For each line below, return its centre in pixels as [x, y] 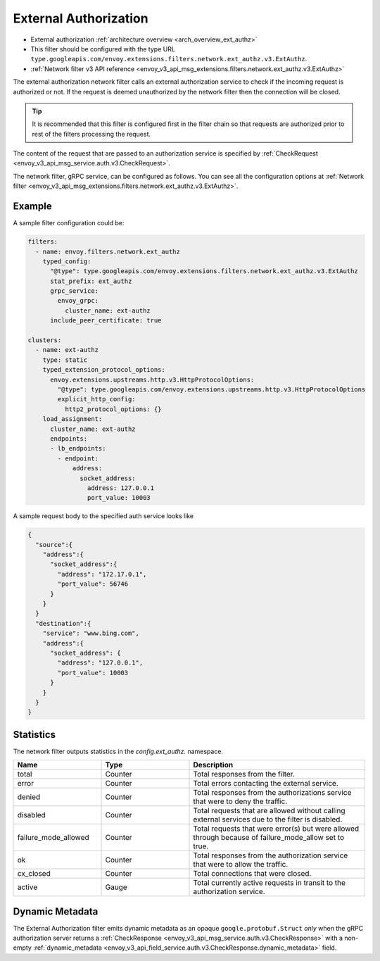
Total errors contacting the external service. [266, 784]
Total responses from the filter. [244, 774]
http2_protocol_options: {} [113, 409]
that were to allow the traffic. [241, 865]
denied [29, 797]
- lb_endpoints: [78, 448]
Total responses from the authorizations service [272, 793]
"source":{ [54, 545]
